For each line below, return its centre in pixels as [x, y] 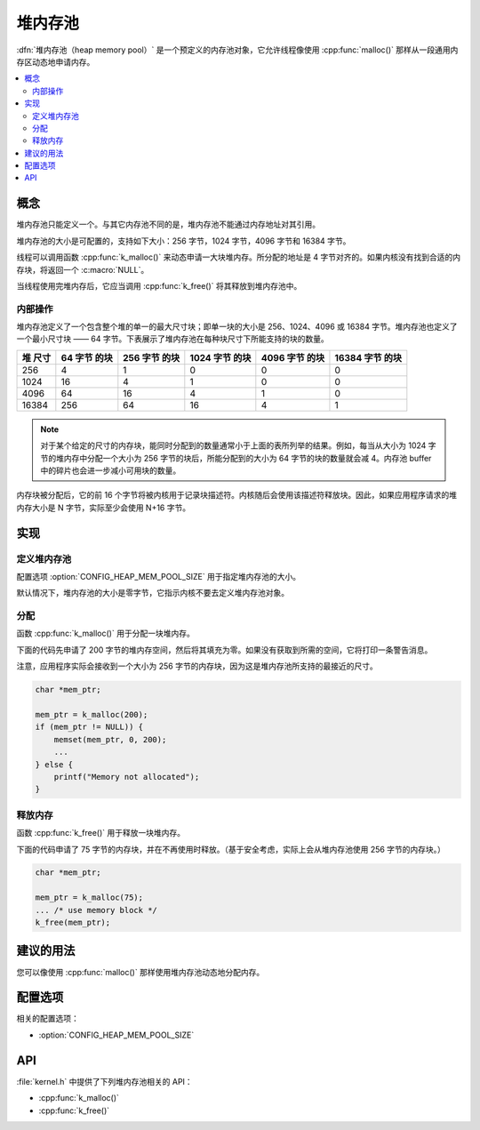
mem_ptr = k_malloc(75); [89, 898]
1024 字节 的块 [220, 357]
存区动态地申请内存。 [56, 61]
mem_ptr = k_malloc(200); [92, 715]
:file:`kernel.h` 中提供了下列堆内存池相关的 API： [104, 1081]
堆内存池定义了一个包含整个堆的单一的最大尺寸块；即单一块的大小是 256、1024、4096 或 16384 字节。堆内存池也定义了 [237, 327]
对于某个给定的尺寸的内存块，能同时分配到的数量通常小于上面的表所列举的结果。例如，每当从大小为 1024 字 [238, 445]
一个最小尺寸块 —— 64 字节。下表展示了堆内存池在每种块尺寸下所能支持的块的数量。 [172, 339]
